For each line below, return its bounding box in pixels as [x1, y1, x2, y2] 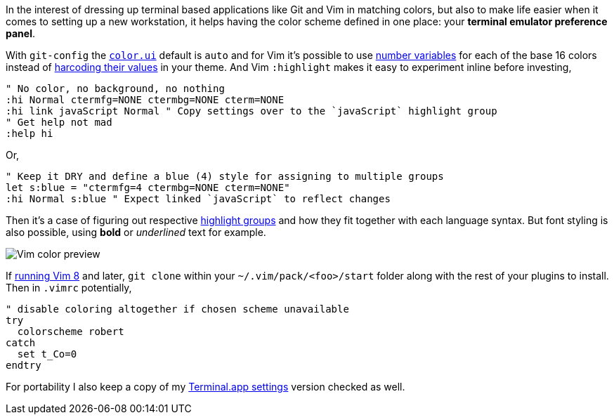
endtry [6, 360, 41, 371]
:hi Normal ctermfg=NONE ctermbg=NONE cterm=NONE [6, 94, 285, 105]
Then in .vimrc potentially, [6, 282, 132, 294]
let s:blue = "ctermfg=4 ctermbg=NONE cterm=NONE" [6, 182, 290, 193]
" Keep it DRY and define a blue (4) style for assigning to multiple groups [6, 171, 444, 182]
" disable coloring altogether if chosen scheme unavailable [6, 303, 349, 315]
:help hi [6, 128, 53, 139]
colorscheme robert [17, 326, 124, 337]
